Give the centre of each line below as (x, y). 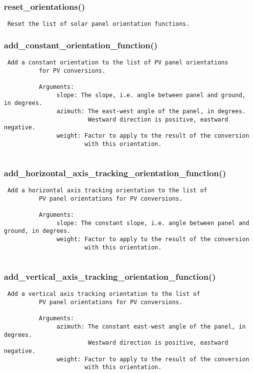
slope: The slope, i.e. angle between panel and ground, (151, 95)
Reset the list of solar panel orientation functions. (99, 24)
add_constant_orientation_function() (81, 45)
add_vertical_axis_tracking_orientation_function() (110, 277)
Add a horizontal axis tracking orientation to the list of (107, 191)
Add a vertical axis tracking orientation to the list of (104, 294)
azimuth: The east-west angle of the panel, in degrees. (151, 112)
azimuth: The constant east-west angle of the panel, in (151, 326)
